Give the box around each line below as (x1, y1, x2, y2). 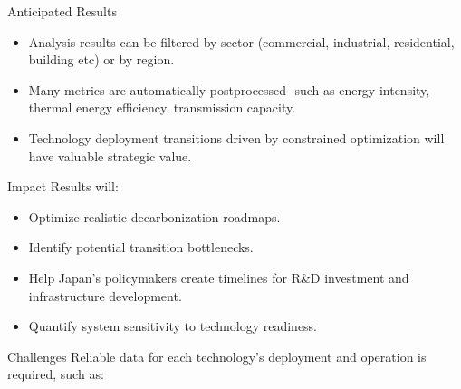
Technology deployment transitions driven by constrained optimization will (28, 128, 445, 147)
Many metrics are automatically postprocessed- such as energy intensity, (28, 80, 430, 99)
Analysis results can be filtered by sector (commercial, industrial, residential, (28, 32, 455, 51)
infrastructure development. (28, 286, 182, 305)
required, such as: (7, 365, 104, 384)
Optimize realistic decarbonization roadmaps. (28, 207, 281, 226)
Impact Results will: (7, 177, 119, 196)
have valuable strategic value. (28, 146, 192, 165)
